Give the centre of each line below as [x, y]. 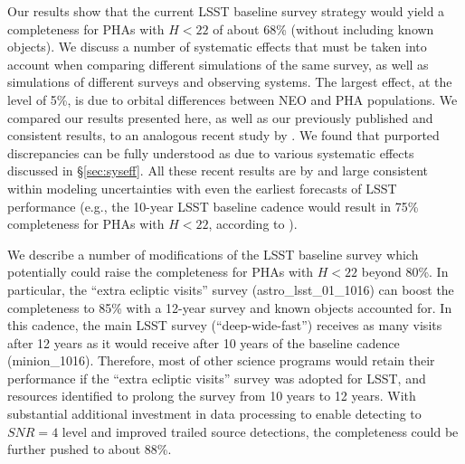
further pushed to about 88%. [90, 449]
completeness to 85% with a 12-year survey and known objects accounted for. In [230, 307]
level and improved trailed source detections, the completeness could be [260, 431]
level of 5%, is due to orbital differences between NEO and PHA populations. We [232, 99]
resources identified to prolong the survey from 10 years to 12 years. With [212, 396]
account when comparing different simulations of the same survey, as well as [218, 64]
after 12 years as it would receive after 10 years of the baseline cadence [204, 342]
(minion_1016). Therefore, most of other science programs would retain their [221, 360]
